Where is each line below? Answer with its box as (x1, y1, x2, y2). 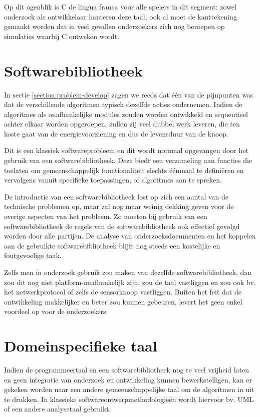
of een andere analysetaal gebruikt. (4, 403, 111, 414)
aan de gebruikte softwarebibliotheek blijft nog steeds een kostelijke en (4, 240, 220, 250)
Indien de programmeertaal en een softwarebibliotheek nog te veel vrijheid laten (4, 364, 249, 375)
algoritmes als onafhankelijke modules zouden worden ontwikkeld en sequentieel (4, 108, 248, 119)
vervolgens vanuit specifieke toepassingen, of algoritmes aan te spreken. (4, 174, 222, 185)
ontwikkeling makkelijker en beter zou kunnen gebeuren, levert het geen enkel (4, 296, 242, 306)
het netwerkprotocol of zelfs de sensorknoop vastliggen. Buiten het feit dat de (4, 286, 241, 297)
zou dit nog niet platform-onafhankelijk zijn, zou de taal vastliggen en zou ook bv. (4, 276, 256, 287)
